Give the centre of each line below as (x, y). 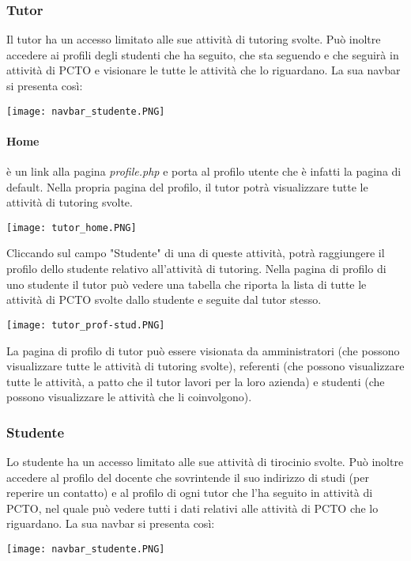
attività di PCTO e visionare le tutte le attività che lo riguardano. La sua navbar (204, 70)
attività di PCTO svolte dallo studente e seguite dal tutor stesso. (164, 299)
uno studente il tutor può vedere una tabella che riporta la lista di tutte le (187, 284)
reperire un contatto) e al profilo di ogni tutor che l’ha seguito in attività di (190, 493)
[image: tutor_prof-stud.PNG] (86, 325)
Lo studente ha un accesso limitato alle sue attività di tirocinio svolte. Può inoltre (205, 462)
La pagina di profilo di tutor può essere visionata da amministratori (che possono (203, 350)
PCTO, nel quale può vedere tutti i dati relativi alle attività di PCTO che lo (192, 508)
